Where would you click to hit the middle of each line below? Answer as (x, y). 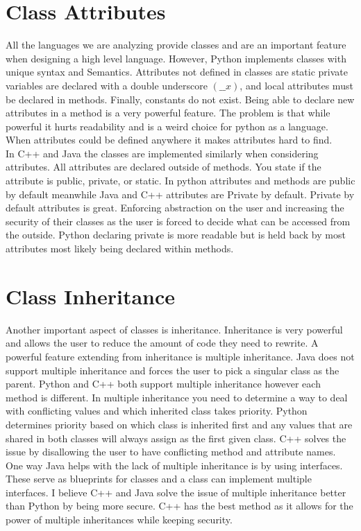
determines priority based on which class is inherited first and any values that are (179, 424)
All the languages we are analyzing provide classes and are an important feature (176, 45)
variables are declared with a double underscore (107, 85)
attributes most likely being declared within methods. (120, 249)
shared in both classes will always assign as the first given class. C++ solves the (176, 438)
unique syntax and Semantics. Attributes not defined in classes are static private (177, 72)
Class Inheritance (91, 296)
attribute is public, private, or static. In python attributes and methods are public (180, 181)
